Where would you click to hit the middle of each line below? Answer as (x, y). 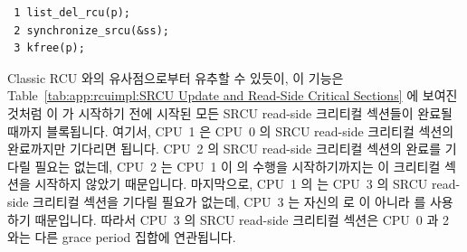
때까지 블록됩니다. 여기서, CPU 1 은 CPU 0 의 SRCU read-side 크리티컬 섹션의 (231, 131)
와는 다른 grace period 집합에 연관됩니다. (122, 237)
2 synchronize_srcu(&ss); (91, 30)
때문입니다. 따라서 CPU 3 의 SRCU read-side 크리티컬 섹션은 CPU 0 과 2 (242, 219)
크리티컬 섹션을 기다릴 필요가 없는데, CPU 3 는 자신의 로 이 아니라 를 (229, 201)
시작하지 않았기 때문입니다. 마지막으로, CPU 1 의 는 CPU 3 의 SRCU (231, 184)
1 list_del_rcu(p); (72, 13)
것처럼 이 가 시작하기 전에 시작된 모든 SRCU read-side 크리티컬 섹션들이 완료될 (230, 112)
